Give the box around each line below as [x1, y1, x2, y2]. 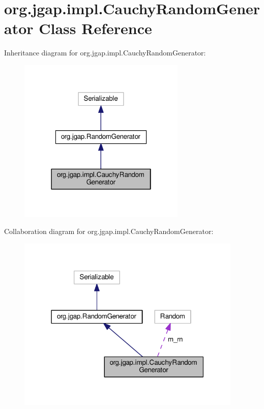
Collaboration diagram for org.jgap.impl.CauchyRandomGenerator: [4, 226, 214, 237]
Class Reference [39, 18, 152, 39]
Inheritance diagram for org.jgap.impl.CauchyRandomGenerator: [4, 47, 206, 58]
